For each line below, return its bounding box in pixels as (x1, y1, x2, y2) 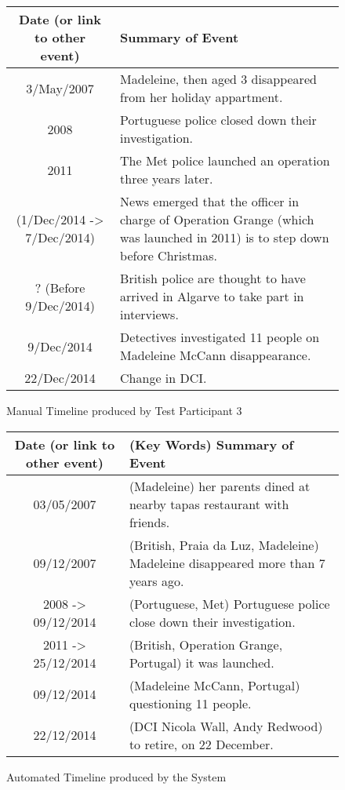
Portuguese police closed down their (120, 111, 317, 129)
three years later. (120, 169, 213, 187)
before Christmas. (120, 246, 217, 264)
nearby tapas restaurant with (129, 494, 289, 513)
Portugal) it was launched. (129, 653, 274, 672)
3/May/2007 (26, 78, 94, 97)
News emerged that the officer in (120, 192, 300, 210)
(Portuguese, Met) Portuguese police (129, 594, 330, 613)
